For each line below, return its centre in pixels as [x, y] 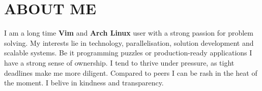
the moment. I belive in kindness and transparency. [84, 83]
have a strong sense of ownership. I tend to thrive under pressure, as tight [119, 62]
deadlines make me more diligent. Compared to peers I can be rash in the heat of [131, 72]
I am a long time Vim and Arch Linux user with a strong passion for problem [129, 33]
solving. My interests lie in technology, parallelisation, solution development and [129, 42]
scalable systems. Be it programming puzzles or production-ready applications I [128, 53]
